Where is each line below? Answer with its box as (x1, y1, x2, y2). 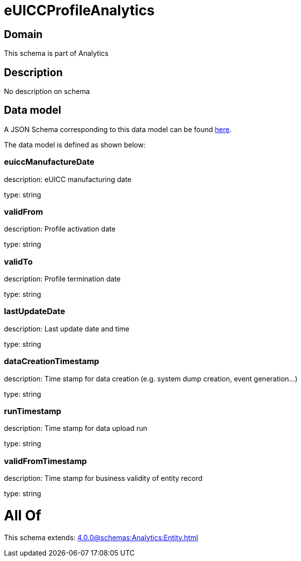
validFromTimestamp (4, 456, 87, 466)
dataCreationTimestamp (4, 356, 99, 367)
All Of (4, 507, 42, 524)
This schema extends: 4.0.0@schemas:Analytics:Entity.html (4, 533, 198, 542)
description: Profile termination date (4, 275, 121, 283)
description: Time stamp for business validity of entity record (4, 474, 203, 483)
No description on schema (4, 87, 90, 96)
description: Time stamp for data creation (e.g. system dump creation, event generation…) (4, 374, 298, 383)
